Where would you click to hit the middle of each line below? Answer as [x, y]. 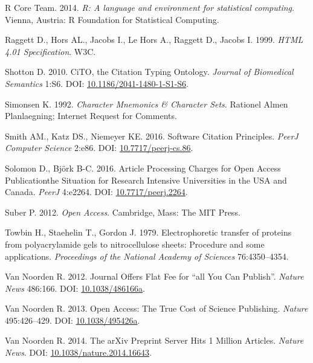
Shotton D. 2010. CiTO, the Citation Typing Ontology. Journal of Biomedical [149, 72]
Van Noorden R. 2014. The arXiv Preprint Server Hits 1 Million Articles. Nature [154, 340]
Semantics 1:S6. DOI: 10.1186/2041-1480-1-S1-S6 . [97, 83]
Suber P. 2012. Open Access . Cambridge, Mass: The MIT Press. [123, 212]
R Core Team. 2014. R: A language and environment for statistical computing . [150, 7]
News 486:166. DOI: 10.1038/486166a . [75, 288]
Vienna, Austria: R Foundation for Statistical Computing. [112, 19]
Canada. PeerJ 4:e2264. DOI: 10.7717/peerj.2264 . [96, 192]
